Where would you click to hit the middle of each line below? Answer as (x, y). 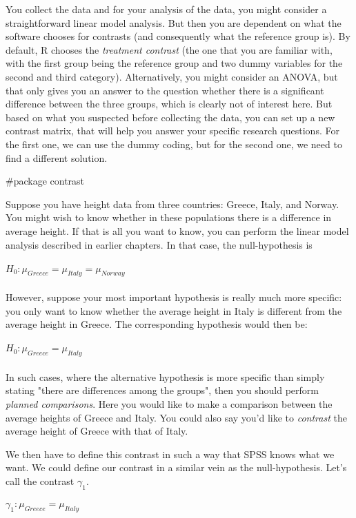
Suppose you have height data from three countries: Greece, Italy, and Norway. (172, 204)
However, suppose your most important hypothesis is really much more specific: (174, 297)
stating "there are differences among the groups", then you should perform (162, 390)
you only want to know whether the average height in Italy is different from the (174, 310)
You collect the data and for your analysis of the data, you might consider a (166, 9)
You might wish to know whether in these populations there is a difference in (169, 217)
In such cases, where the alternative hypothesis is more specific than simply (165, 376)
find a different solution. (57, 157)
